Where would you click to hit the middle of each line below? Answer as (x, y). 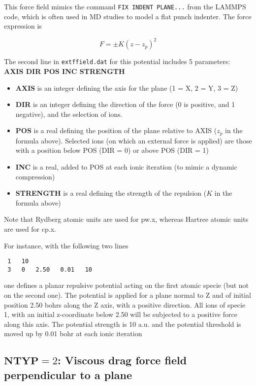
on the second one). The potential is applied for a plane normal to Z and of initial (128, 295)
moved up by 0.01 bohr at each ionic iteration (73, 333)
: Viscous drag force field (122, 360)
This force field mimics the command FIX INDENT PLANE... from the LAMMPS (125, 6)
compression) (35, 176)
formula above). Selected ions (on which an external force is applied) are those (134, 140)
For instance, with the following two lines (66, 245)
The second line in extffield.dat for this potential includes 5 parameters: (117, 61)
